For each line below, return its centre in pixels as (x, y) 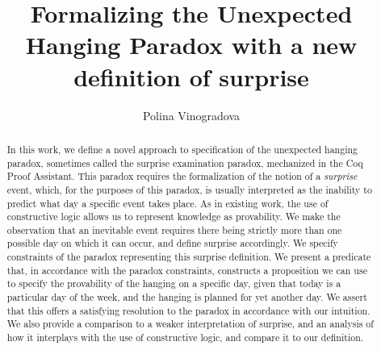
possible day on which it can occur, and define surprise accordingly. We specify (172, 243)
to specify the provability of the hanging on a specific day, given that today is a (174, 283)
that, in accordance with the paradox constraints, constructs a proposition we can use (187, 270)
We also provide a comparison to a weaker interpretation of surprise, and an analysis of (190, 324)
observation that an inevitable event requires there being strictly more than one (174, 229)
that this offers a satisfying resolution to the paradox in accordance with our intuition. (188, 310)
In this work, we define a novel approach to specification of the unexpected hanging (182, 149)
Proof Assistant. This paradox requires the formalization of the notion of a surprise (182, 176)
